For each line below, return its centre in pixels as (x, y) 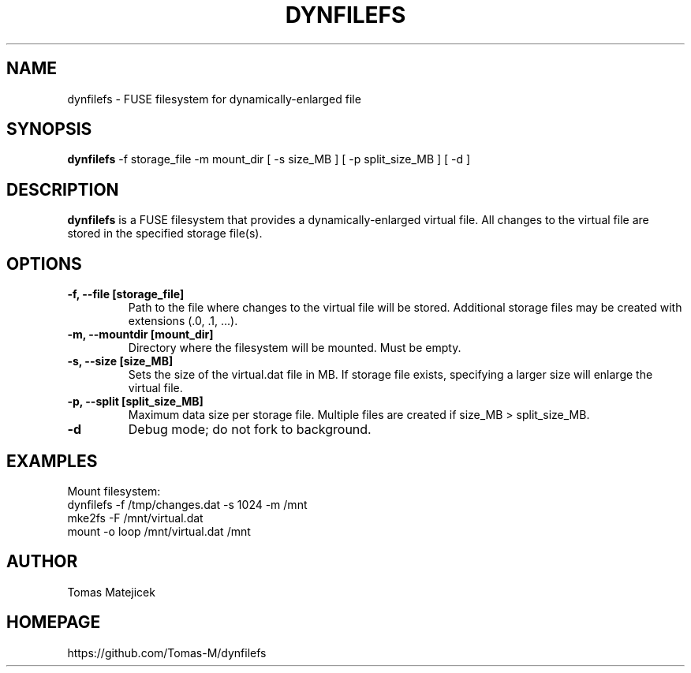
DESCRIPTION (63, 189)
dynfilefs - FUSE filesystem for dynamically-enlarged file (214, 99)
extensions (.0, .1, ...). (183, 321)
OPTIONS (44, 264)
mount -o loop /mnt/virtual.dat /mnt (159, 531)
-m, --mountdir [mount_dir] (140, 335)
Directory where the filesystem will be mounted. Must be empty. (295, 348)
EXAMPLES (52, 461)
